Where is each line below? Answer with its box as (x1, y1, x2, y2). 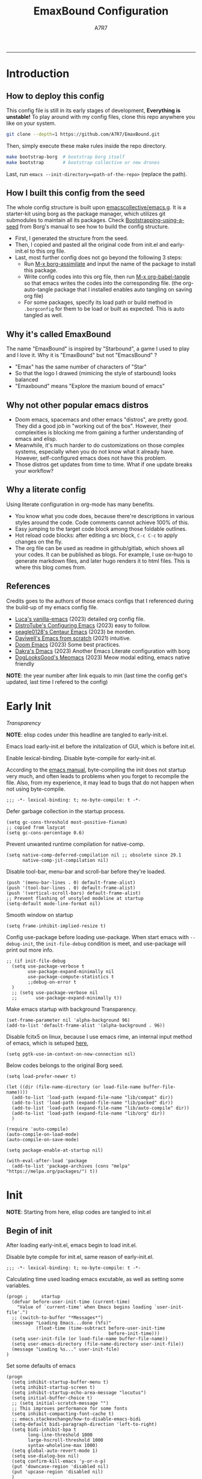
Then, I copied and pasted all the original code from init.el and (14, 241, 169, 249)
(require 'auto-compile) (6, 1126, 69, 1132)
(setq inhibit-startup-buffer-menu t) (11, 1379, 109, 1386)
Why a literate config (6, 484, 86, 495)
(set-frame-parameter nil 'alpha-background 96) (6, 1017, 130, 1023)
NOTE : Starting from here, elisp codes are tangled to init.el (6, 1208, 151, 1215)
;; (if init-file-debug (6, 958, 66, 964)
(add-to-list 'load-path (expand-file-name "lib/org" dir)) (11, 1110, 165, 1116)
